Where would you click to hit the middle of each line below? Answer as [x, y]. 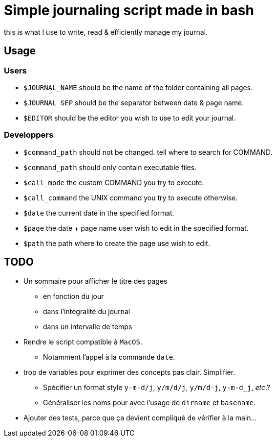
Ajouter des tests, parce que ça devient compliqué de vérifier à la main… [140, 417]
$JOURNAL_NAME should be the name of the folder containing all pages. [138, 87]
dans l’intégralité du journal [87, 311]
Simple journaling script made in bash [129, 10]
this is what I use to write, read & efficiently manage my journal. [106, 32]
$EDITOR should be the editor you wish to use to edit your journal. [130, 118]
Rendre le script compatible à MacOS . [83, 342]
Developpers [29, 135]
